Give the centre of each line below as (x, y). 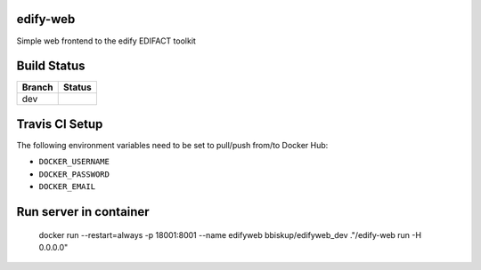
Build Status (51, 66)
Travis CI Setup (60, 124)
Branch (37, 87)
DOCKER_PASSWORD (74, 174)
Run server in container (83, 212)
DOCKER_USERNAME (74, 162)
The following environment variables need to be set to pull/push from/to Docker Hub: (172, 145)
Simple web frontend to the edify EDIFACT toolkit (106, 41)
